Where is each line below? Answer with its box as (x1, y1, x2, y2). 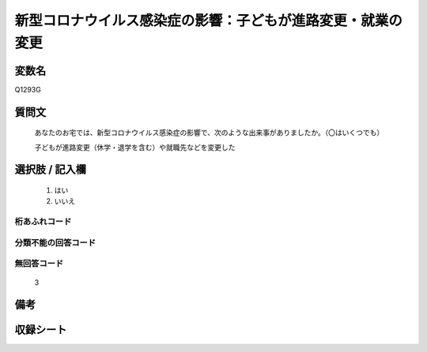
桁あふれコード (14, 216, 72, 227)
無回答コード (14, 258, 64, 269)
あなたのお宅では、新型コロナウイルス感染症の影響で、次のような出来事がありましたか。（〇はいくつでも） (34, 128, 384, 137)
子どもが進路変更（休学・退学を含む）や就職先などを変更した (34, 142, 236, 152)
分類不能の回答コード (14, 237, 96, 248)
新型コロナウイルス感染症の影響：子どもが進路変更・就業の (14, 12, 403, 29)
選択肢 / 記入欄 (14, 163, 87, 177)
